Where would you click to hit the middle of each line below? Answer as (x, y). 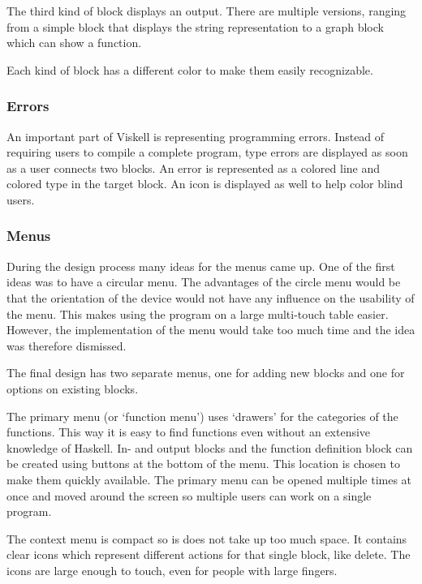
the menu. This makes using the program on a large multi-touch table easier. (198, 313)
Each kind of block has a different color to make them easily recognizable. (190, 69)
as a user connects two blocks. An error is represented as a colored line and (194, 167)
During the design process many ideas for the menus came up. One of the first (201, 266)
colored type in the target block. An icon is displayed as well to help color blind (205, 184)
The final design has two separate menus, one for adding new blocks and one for (206, 373)
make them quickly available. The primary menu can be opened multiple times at (209, 479)
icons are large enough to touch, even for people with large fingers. (172, 570)
